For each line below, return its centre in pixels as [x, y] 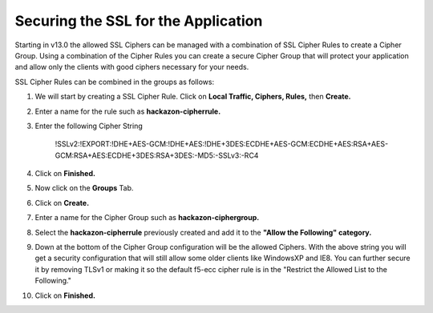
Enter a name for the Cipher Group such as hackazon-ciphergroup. [147, 218]
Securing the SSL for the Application [139, 21]
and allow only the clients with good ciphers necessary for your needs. [132, 67]
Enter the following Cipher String [89, 126]
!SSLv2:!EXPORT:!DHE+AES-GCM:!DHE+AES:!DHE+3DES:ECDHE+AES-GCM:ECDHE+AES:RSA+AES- [222, 144]
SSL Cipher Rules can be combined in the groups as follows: [115, 82]
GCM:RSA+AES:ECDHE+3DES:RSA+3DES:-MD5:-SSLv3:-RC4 [157, 155]
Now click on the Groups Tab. [84, 188]
